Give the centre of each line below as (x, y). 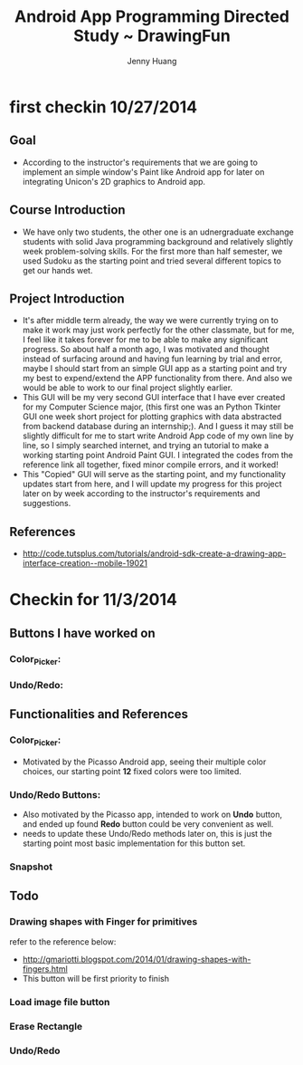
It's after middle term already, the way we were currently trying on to (150, 321)
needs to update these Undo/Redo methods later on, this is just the (147, 834)
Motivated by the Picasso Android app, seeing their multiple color (144, 762)
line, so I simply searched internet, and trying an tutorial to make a (146, 446)
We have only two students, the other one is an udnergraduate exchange (158, 232)
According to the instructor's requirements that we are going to (140, 162)
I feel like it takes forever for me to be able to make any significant (145, 340)
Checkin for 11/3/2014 (94, 600)
